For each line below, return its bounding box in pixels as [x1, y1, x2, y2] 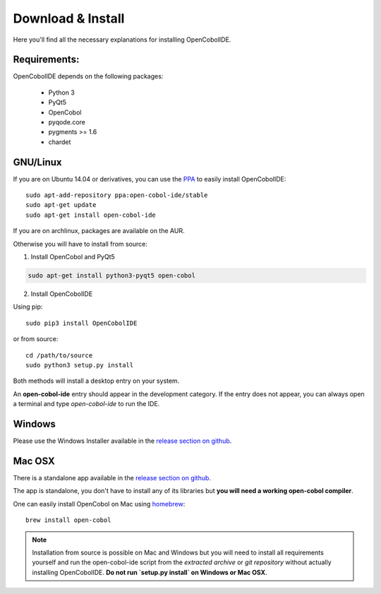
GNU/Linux [13, 156, 62, 168]
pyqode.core [48, 118, 86, 126]
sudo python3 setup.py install [25, 361, 134, 369]
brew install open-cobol [25, 516, 111, 524]
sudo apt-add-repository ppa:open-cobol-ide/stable [25, 191, 208, 199]
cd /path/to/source [25, 351, 93, 360]
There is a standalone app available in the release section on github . [13, 473, 212, 482]
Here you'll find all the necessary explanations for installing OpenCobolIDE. [13, 35, 231, 44]
